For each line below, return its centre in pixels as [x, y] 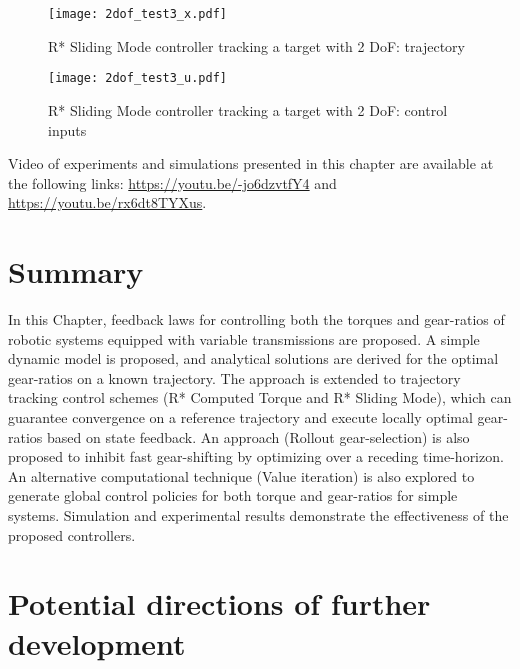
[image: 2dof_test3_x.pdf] [137, 14]
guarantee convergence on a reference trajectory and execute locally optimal [240, 416]
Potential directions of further [219, 603]
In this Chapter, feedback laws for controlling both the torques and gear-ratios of [256, 319]
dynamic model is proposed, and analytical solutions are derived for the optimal [253, 358]
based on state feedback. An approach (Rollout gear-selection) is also [258, 436]
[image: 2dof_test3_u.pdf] [137, 78]
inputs [67, 129]
